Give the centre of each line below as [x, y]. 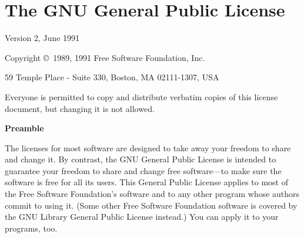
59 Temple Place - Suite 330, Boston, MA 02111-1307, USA [112, 77]
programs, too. [31, 228]
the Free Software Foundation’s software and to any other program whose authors [152, 194]
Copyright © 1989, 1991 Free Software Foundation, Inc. [105, 57]
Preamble [24, 128]
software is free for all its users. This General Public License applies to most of [146, 182]
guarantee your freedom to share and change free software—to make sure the [143, 170]
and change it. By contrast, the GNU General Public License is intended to [141, 159]
